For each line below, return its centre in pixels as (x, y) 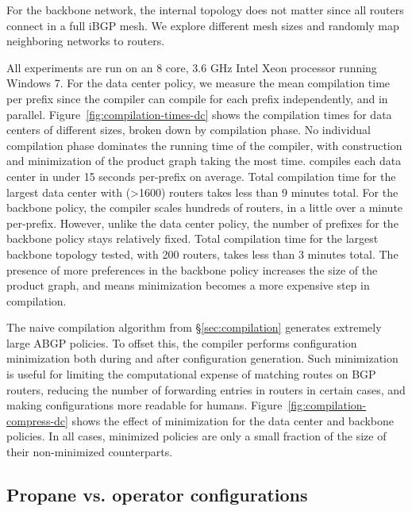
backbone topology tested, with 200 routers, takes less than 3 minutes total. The (202, 254)
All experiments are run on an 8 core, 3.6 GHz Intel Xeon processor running (192, 67)
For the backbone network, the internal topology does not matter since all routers (205, 10)
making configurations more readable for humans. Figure (144, 405)
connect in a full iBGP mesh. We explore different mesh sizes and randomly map (203, 25)
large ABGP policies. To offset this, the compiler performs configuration (182, 342)
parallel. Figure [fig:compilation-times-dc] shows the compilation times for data (199, 114)
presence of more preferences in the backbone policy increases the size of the (192, 269)
